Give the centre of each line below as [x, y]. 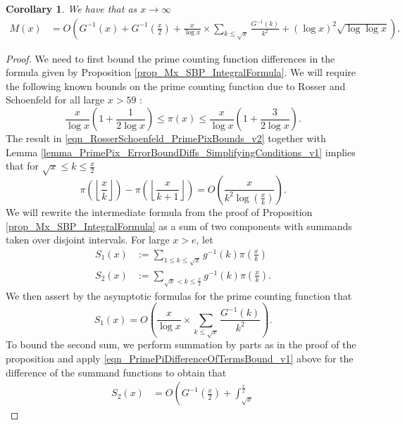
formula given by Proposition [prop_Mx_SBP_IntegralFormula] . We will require [181, 72]
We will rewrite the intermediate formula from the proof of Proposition [159, 211]
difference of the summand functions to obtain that [116, 372]
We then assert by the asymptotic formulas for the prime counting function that [179, 295]
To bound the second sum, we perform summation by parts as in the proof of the [181, 344]
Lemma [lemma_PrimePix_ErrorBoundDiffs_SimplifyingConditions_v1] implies [181, 152]
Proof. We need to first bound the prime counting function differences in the [170, 58]
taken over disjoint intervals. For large [88, 240]
